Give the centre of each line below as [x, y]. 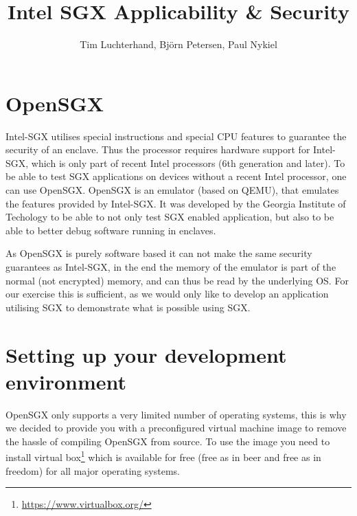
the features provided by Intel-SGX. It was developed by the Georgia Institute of [176, 203]
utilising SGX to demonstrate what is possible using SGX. [128, 307]
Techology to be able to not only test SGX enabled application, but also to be [170, 217]
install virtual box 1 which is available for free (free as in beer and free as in [163, 456]
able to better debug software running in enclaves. [111, 230]
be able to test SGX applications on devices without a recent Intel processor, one [176, 176]
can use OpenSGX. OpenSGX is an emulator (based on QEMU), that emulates [172, 190]
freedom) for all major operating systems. [93, 470]
